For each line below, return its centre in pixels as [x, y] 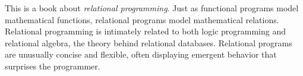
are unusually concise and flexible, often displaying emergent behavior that [141, 54]
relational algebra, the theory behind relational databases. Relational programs [149, 42]
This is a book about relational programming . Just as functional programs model [152, 8]
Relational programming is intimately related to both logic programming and [146, 31]
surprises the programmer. [53, 66]
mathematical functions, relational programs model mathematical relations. [142, 19]
